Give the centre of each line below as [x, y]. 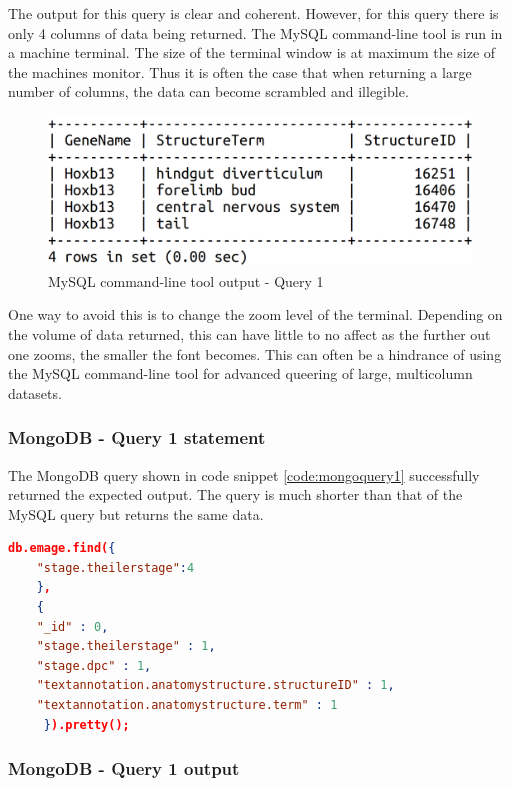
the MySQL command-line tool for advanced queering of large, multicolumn [240, 373]
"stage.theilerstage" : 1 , [126, 646]
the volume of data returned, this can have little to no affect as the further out [249, 333]
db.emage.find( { [62, 548]
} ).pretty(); [86, 724]
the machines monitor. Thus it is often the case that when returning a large [240, 71]
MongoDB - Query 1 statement [137, 437]
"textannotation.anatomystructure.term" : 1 [187, 705]
